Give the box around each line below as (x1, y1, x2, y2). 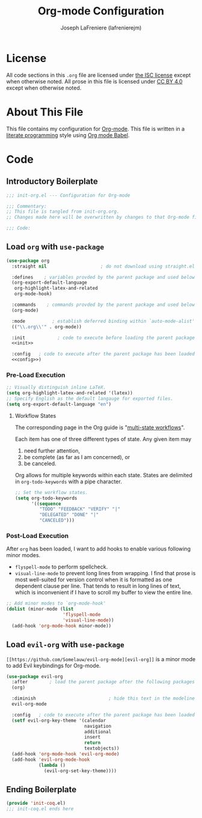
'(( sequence (31, 501, 61, 507)
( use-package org (6, 257, 50, 264)
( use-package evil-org (6, 673, 63, 680)
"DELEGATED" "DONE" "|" (39, 512, 99, 518)
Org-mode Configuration (38, 4, 164, 18)
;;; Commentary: (6, 203, 47, 209)
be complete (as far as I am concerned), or (23, 453, 130, 460)
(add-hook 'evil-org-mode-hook (11, 756, 90, 763)
